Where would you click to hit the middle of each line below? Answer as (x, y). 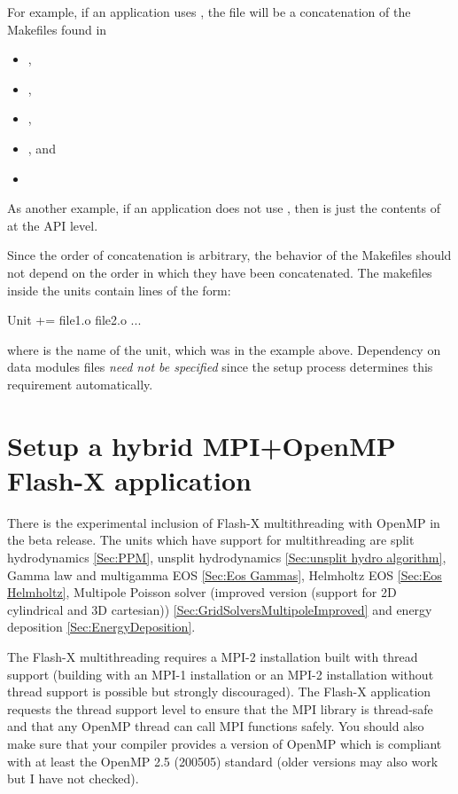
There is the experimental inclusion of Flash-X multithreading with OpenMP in (224, 522)
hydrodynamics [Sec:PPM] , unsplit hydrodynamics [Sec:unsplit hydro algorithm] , (227, 557)
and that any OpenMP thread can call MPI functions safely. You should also (216, 726)
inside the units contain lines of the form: (119, 290)
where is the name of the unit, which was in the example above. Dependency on (224, 349)
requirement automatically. (80, 384)
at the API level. (53, 225)
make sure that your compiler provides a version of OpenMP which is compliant (225, 743)
